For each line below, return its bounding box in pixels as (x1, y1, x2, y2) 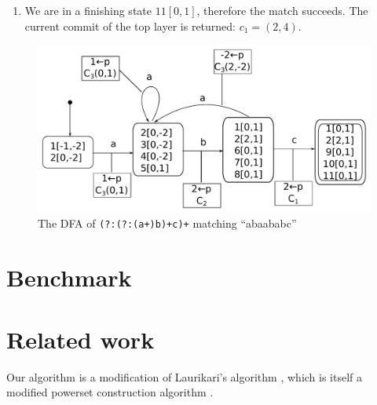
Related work (6, 323, 155, 355)
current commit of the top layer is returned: (24, 17, 236, 34)
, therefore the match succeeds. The (196, 2, 368, 18)
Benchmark (6, 261, 132, 294)
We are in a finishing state (24, 2, 152, 18)
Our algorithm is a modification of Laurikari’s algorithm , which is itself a (6, 368, 363, 385)
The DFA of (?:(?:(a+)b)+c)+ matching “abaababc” (38, 215, 297, 232)
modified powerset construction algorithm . (6, 384, 214, 400)
